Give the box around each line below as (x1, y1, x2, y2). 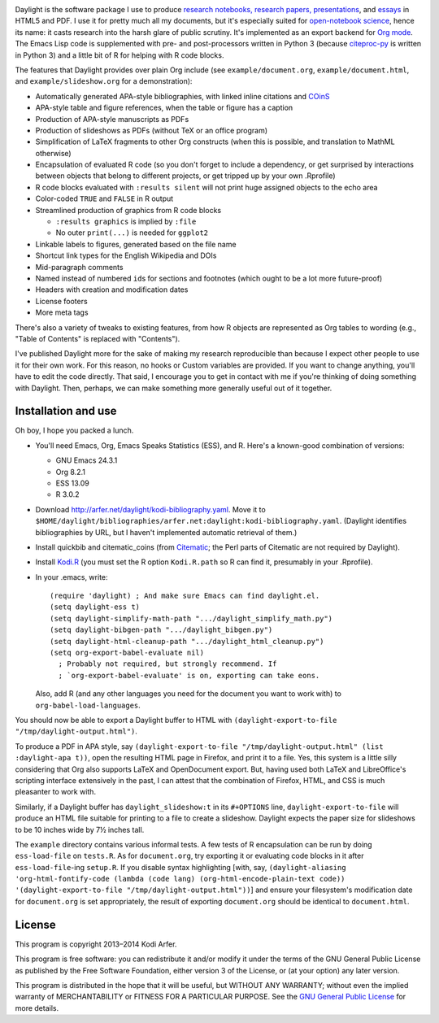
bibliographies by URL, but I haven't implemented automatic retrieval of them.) (35, 527, 298, 537)
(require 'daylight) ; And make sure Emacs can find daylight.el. (50, 591, 320, 601)
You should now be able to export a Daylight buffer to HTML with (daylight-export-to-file (15, 716, 337, 725)
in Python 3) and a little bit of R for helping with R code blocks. (15, 50, 224, 60)
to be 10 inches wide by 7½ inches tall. (15, 825, 145, 834)
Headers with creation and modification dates (35, 285, 189, 294)
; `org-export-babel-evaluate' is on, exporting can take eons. (58, 671, 320, 680)
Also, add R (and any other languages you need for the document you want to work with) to (35, 689, 341, 699)
